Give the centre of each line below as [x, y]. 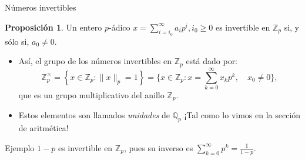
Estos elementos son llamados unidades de [94, 115]
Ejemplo [20, 147]
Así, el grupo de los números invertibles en [95, 61]
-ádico [119, 27]
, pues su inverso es [158, 147]
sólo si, [17, 41]
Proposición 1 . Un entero [53, 27]
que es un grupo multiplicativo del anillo [91, 94]
